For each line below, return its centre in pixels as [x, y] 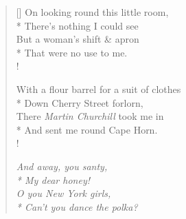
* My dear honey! [53, 179]
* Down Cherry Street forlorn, [80, 102]
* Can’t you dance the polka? [77, 206]
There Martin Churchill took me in [90, 116]
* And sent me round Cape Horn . [87, 129]
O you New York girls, [63, 193]
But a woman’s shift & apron [78, 39]
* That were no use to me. [72, 52]
